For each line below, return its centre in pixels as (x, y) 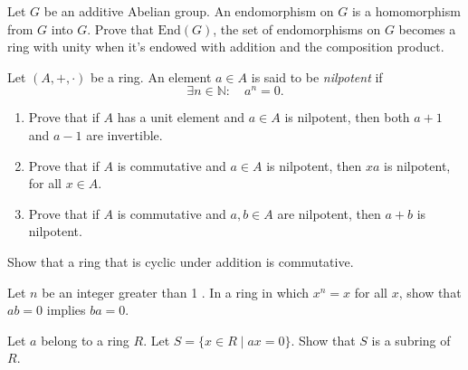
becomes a (427, 28)
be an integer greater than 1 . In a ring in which (176, 292)
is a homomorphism (406, 11)
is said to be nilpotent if (317, 76)
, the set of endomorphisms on (297, 28)
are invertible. (124, 135)
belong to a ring (85, 340)
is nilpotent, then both (347, 117)
